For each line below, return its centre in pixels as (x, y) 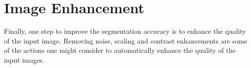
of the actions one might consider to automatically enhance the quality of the (120, 50)
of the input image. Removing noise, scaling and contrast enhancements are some (126, 40)
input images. (24, 59)
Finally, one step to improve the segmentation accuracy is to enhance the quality (125, 31)
